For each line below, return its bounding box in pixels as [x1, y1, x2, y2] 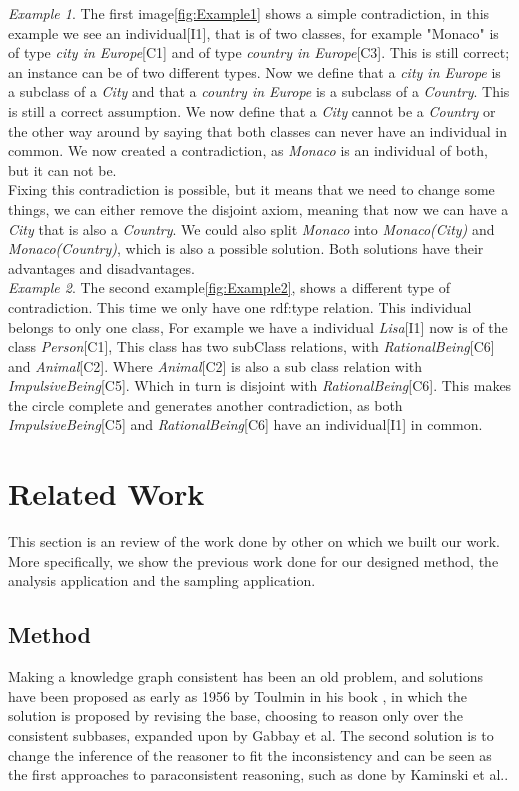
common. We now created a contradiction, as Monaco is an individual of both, [8, 140, 488, 161]
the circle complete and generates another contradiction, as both [8, 394, 403, 415]
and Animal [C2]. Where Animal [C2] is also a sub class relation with [8, 355, 423, 376]
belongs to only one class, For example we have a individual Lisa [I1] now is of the [8, 316, 508, 337]
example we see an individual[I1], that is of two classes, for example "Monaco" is [8, 22, 499, 43]
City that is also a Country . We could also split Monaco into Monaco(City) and [8, 218, 495, 239]
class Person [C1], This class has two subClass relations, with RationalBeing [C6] [8, 336, 495, 357]
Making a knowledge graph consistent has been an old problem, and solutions [8, 666, 483, 687]
